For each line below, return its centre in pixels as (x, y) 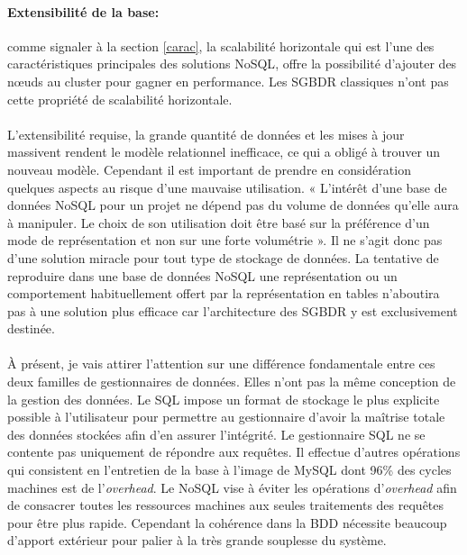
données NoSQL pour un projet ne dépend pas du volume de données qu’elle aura (233, 205)
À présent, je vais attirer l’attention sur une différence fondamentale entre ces (221, 364)
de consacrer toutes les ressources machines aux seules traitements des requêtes (226, 505)
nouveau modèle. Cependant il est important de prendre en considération (209, 169)
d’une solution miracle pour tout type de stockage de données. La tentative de (223, 257)
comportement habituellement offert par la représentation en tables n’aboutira (224, 293)
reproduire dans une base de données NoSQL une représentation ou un (202, 275)
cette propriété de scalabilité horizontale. (120, 99)
